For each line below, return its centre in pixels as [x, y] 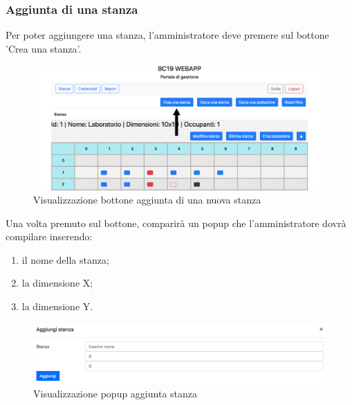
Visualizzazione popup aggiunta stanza [115, 394]
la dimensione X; [57, 283]
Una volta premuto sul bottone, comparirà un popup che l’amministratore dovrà [176, 223]
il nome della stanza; [65, 259]
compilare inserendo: [49, 236]
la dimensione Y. [57, 306]
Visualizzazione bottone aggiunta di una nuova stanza [147, 200]
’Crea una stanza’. [44, 48]
